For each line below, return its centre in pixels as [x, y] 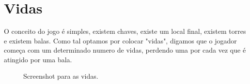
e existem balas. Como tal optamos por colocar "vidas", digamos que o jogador [120, 40]
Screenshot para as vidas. [61, 76]
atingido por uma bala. [38, 59]
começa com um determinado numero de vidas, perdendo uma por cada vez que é [125, 50]
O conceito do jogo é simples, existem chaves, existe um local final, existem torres [125, 31]
